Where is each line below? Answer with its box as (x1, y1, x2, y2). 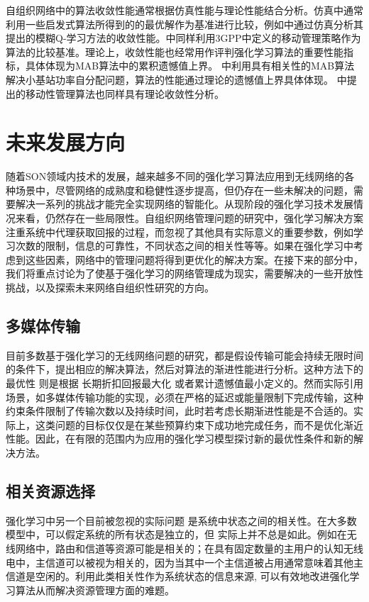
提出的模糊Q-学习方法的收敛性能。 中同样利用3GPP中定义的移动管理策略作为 (6, 30, 361, 45)
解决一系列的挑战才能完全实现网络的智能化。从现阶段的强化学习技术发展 (15, 196, 353, 211)
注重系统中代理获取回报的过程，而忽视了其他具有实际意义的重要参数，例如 (6, 224, 353, 239)
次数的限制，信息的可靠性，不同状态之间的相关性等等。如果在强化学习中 (15, 238, 353, 253)
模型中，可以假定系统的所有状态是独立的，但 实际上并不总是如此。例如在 (6, 527, 347, 542)
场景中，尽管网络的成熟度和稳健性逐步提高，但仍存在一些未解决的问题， (15, 182, 353, 197)
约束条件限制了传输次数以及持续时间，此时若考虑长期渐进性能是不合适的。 (6, 403, 353, 418)
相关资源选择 (6, 479, 95, 501)
